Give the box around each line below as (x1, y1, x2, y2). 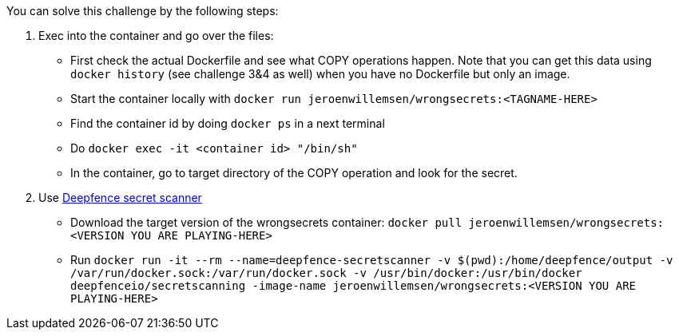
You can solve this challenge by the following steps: (6, 4, 279, 18)
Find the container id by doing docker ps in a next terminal (70, 117, 385, 130)
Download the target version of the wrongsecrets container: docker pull (70, 215, 463, 229)
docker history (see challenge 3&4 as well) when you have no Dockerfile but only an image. (70, 67, 570, 81)
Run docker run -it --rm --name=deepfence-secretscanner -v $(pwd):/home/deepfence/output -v (70, 253, 673, 267)
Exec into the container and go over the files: (38, 29, 274, 42)
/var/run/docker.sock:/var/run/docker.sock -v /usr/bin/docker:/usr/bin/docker (70, 267, 582, 279)
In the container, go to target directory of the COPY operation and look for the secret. (70, 166, 518, 180)
